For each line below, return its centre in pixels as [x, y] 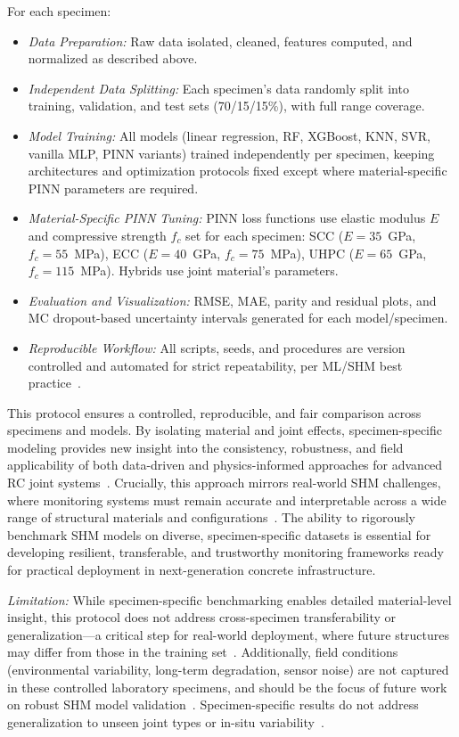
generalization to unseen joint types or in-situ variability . [166, 721]
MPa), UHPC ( [312, 253]
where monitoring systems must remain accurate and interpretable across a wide [227, 500]
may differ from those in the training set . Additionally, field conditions [203, 652]
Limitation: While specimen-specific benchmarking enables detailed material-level [229, 599]
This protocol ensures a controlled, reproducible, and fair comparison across [214, 412]
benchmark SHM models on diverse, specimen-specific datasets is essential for [219, 534]
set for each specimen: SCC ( [265, 235]
